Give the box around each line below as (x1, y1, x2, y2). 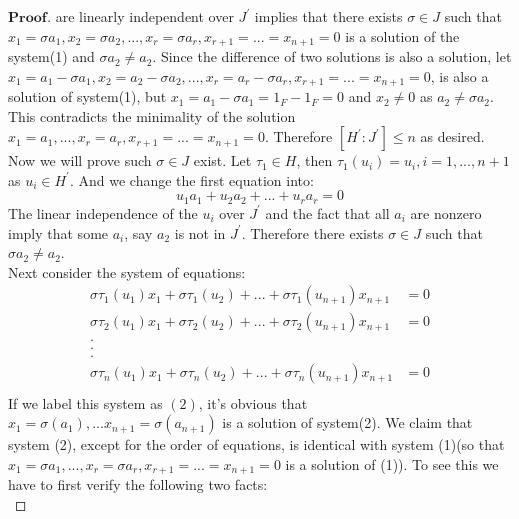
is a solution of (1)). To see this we (285, 453, 499, 474)
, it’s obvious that (198, 392, 308, 413)
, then (296, 150, 333, 171)
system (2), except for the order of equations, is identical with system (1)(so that (8, 434, 505, 455)
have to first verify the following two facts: (8, 474, 268, 495)
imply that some (8, 222, 109, 243)
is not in (174, 222, 226, 243)
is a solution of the (345, 25, 460, 46)
